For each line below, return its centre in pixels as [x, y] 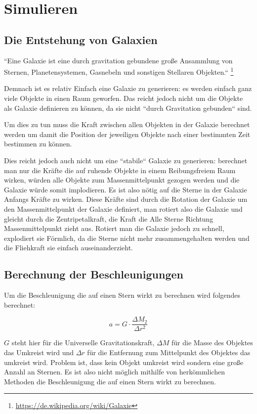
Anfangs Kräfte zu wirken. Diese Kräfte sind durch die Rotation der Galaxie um [126, 199]
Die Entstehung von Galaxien [81, 39]
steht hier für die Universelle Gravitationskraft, [83, 343]
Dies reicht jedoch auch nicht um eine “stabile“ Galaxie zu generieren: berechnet [126, 160]
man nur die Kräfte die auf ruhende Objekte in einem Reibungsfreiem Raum [120, 170]
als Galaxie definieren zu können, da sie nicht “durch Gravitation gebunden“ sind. [128, 108]
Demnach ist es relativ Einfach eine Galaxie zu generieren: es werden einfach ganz [128, 88]
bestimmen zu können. [38, 144]
